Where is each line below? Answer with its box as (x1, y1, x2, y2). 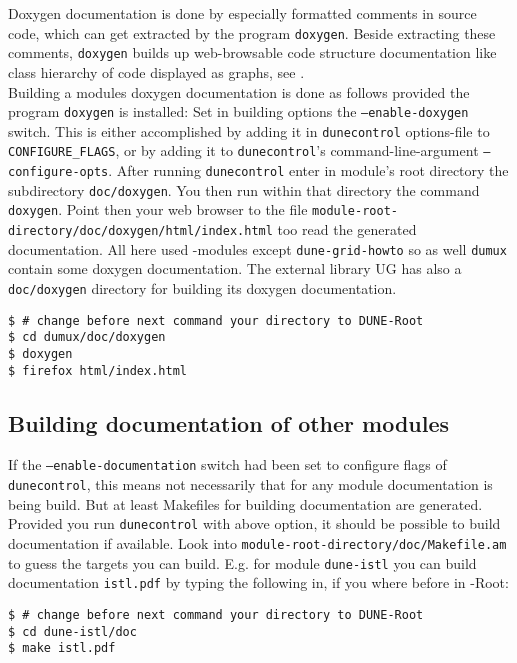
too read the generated (277, 219, 417, 240)
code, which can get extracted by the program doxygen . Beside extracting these (8, 22, 496, 43)
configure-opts (8, 165, 109, 180)
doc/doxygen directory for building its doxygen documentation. (8, 277, 397, 298)
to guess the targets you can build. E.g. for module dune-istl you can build (8, 552, 477, 573)
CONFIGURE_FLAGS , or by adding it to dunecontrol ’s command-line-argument (8, 140, 479, 161)
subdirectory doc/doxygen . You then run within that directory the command (8, 179, 480, 200)
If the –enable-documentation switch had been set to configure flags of (8, 454, 447, 475)
